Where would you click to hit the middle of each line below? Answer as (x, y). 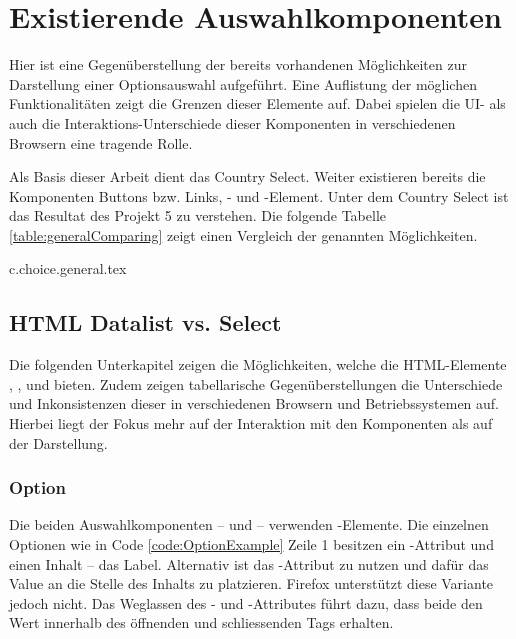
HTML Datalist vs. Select (145, 322)
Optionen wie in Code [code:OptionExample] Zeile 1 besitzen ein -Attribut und (251, 544)
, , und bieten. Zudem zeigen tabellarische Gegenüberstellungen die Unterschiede (256, 383)
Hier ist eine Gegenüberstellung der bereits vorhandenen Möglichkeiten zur (238, 64)
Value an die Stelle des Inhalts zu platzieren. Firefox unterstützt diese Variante (251, 583)
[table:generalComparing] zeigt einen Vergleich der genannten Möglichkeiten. (243, 234)
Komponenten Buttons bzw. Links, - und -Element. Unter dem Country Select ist (259, 195)
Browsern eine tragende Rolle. (101, 142)
